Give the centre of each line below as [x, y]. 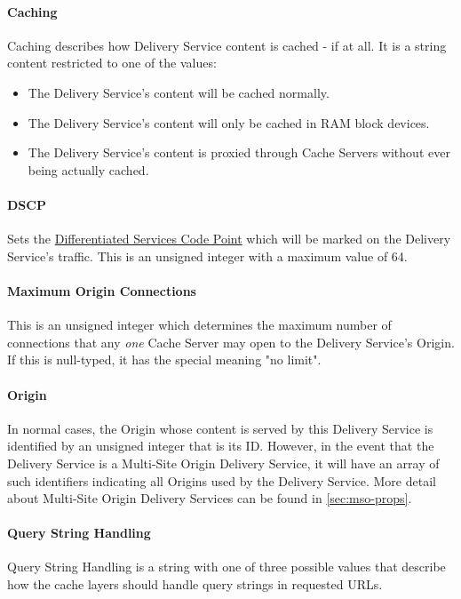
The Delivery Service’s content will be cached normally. [179, 92]
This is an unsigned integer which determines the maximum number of [199, 325]
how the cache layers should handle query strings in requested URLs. [195, 584]
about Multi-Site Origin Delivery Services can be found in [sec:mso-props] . [210, 498]
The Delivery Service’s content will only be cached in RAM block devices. [229, 122]
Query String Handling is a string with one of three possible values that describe [227, 567]
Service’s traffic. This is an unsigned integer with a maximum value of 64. [207, 256]
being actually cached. [88, 169]
